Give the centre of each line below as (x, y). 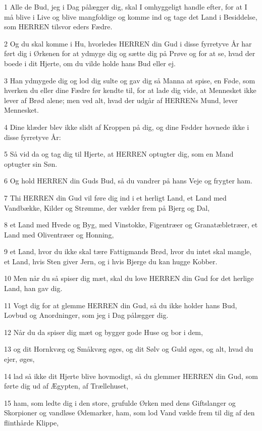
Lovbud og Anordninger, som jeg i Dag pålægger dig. (86, 315)
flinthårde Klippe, (32, 422)
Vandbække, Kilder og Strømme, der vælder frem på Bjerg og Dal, (107, 207)
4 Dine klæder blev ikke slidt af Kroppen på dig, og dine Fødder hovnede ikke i (127, 127)
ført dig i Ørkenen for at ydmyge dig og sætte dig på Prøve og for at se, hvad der (130, 53)
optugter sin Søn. (31, 163)
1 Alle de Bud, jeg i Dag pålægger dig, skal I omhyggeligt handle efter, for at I (126, 7)
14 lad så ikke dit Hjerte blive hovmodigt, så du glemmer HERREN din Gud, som (131, 376)
